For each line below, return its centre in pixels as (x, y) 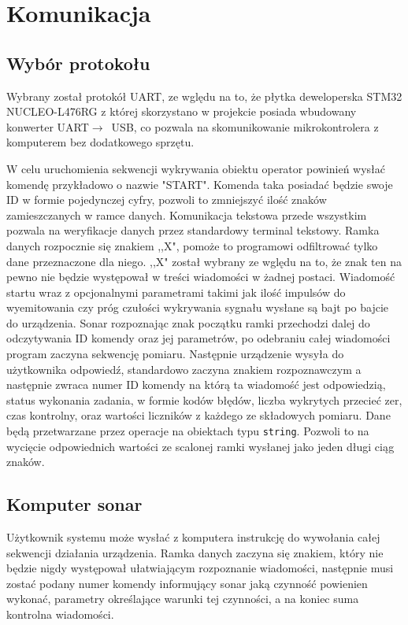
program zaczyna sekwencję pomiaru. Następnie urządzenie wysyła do (175, 354)
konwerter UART (48, 126)
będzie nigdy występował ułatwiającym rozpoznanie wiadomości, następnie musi (200, 568)
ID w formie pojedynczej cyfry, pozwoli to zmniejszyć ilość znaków (167, 200)
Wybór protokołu (78, 63)
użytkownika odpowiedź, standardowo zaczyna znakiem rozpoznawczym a (184, 369)
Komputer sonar (74, 504)
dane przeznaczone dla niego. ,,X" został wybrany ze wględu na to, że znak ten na (204, 261)
